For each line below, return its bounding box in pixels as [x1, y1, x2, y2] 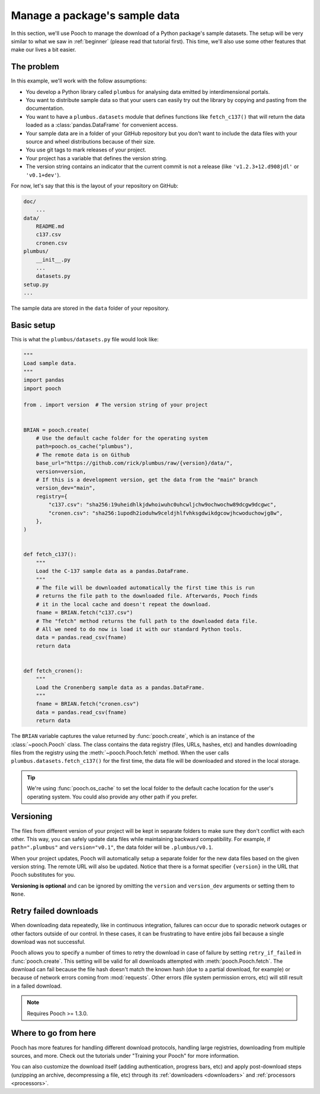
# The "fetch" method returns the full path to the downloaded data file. [36, 617, 258, 624]
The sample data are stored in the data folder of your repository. [11, 305, 170, 312]
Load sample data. [23, 360, 77, 367]
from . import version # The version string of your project [23, 401, 208, 408]
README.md [36, 223, 65, 230]
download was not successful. [11, 938, 86, 945]
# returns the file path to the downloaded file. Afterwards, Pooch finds [36, 592, 258, 600]
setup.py [23, 281, 49, 288]
